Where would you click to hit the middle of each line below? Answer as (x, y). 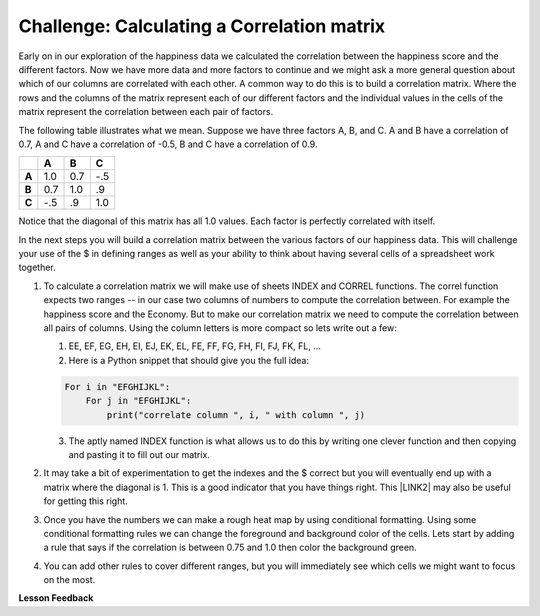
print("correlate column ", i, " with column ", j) (236, 414)
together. (37, 267)
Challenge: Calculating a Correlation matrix (202, 26)
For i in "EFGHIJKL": (117, 386)
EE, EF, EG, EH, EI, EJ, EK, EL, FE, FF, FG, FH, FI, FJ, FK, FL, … (195, 346)
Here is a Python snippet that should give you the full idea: (189, 360)
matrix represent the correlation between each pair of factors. (146, 112)
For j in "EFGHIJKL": (138, 401)
